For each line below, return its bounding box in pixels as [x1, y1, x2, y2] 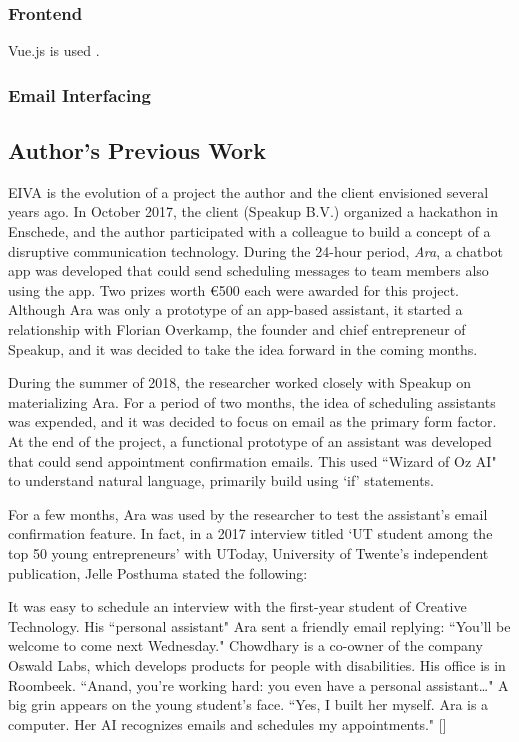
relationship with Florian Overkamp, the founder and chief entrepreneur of [8, 319, 466, 340]
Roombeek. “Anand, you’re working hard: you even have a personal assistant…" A [8, 674, 509, 695]
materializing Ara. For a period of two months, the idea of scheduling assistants [8, 391, 496, 412]
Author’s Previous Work [8, 135, 266, 166]
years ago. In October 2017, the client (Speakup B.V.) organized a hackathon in [8, 201, 499, 222]
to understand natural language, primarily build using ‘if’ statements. [8, 470, 434, 491]
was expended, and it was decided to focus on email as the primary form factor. [8, 411, 497, 432]
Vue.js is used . [8, 40, 100, 61]
